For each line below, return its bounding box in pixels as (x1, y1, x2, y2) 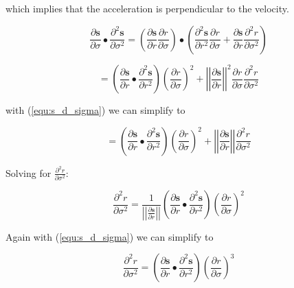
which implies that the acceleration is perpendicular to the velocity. (5, 1, 289, 15)
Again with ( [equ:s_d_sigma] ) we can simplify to (5, 229, 214, 243)
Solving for (5, 165, 52, 180)
